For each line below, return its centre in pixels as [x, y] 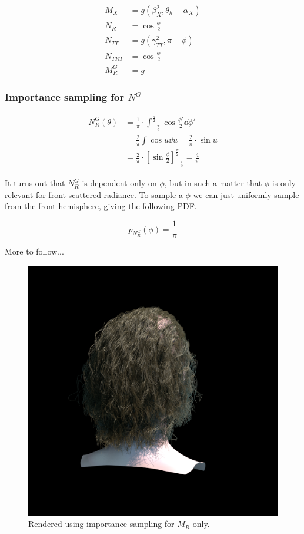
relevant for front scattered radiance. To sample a [94, 194]
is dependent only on [119, 183]
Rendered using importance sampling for [101, 524]
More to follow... [34, 251]
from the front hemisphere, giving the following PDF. [101, 206]
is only [284, 183]
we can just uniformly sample [246, 194]
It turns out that [35, 183]
